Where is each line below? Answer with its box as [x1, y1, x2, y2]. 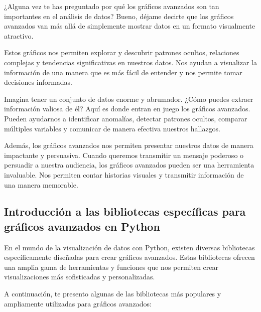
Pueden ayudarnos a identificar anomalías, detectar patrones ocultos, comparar [4, 113, 247, 123]
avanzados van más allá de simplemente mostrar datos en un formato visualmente [4, 21, 255, 31]
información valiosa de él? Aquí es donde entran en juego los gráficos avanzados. [4, 103, 250, 114]
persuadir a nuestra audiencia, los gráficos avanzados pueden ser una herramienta [4, 160, 254, 170]
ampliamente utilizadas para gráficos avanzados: [4, 298, 152, 308]
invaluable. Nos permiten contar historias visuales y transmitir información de [4, 169, 244, 180]
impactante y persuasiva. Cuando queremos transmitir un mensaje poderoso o [4, 149, 244, 160]
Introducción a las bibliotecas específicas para [4, 204, 246, 219]
